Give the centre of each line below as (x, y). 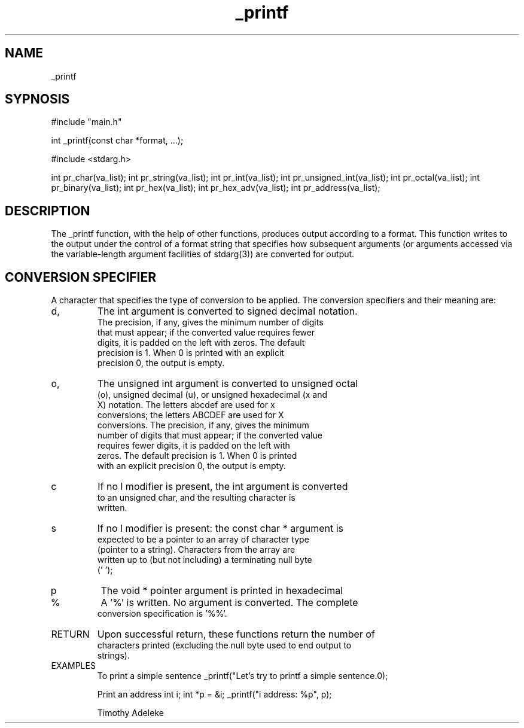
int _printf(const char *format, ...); (117, 141)
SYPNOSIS (37, 99)
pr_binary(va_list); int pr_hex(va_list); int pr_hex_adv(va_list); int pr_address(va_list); (216, 188)
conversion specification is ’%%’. (162, 614)
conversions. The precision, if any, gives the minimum (203, 425)
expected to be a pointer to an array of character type (203, 540)
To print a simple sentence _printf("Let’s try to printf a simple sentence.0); (243, 676)
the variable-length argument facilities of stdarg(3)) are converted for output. (203, 254)
